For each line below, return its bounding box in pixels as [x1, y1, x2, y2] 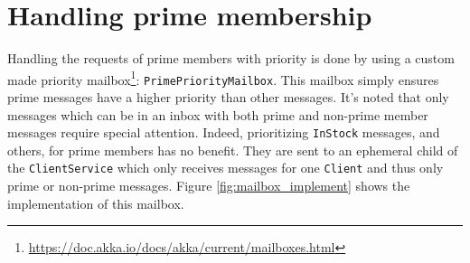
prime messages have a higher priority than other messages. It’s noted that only [7, 88, 449, 107]
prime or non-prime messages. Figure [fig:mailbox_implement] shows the [7, 176, 410, 195]
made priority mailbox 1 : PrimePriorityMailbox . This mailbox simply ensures [7, 67, 439, 89]
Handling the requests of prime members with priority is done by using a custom [7, 49, 455, 68]
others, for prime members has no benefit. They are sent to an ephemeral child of [7, 140, 458, 159]
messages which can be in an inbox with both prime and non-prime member [7, 105, 428, 124]
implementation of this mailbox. [7, 193, 184, 212]
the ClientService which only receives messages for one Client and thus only [7, 158, 444, 177]
